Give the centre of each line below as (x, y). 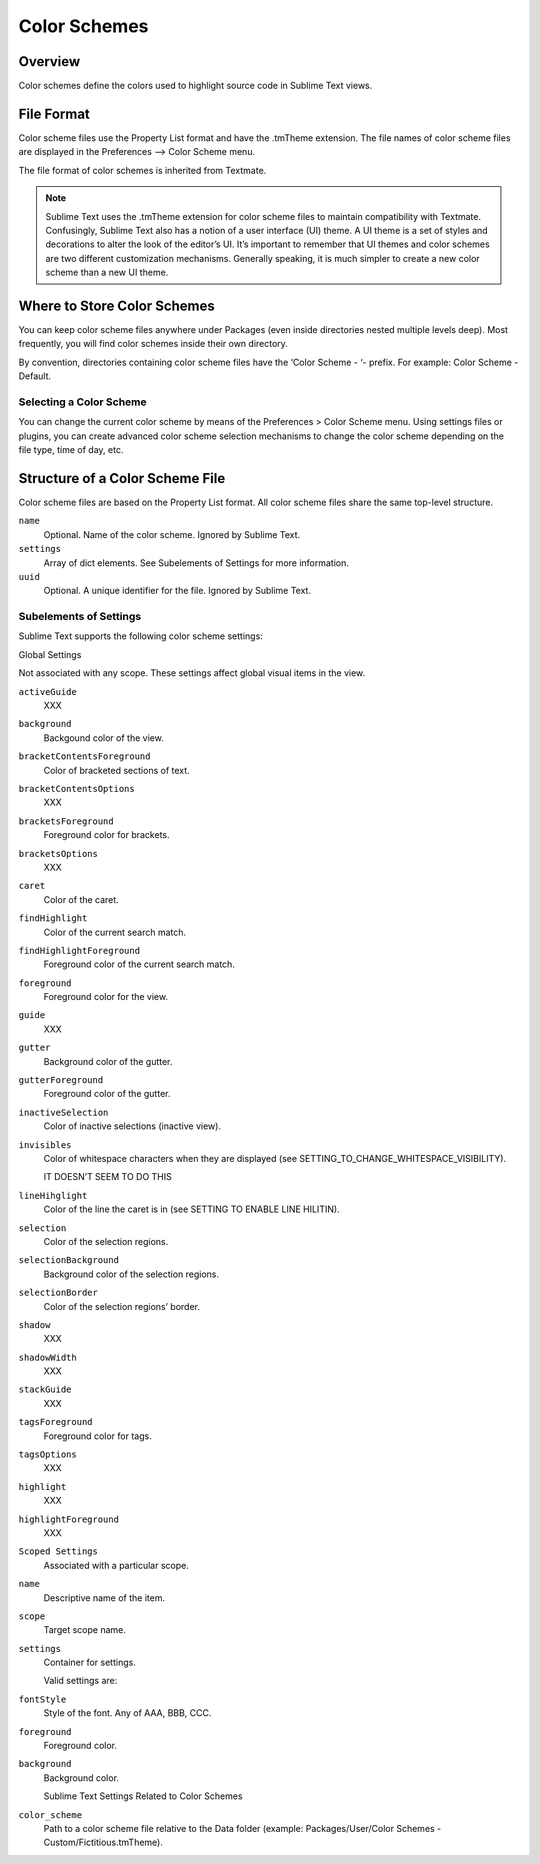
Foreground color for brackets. (106, 835)
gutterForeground (61, 1080)
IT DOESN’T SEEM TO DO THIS (107, 1177)
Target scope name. (85, 1630)
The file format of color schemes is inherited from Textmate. (142, 170)
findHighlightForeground (79, 950)
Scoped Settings (58, 1551)
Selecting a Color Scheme (82, 402)
